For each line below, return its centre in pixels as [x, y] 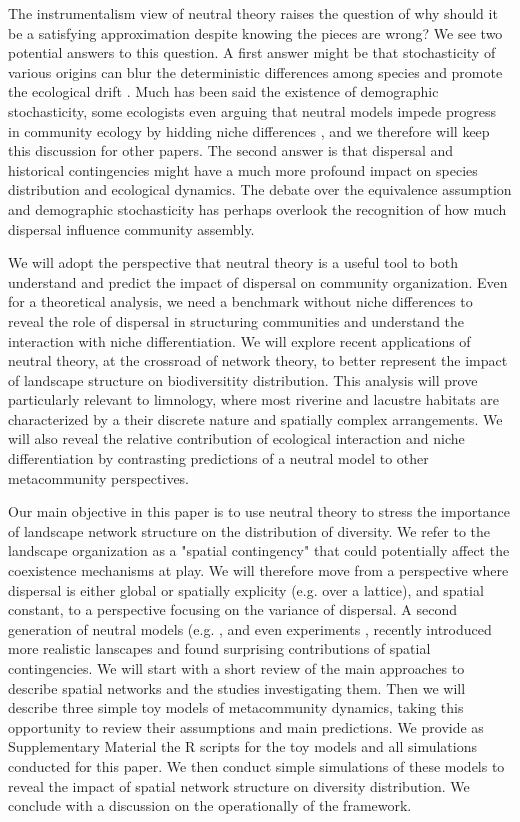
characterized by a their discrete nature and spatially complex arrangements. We [255, 418]
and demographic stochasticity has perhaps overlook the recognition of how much [257, 208]
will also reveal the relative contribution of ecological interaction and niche [236, 438]
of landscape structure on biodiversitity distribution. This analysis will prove [243, 379]
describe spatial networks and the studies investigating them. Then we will [237, 687]
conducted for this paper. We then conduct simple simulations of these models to [256, 765]
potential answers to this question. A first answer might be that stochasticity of [252, 52]
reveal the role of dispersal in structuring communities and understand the [236, 320]
